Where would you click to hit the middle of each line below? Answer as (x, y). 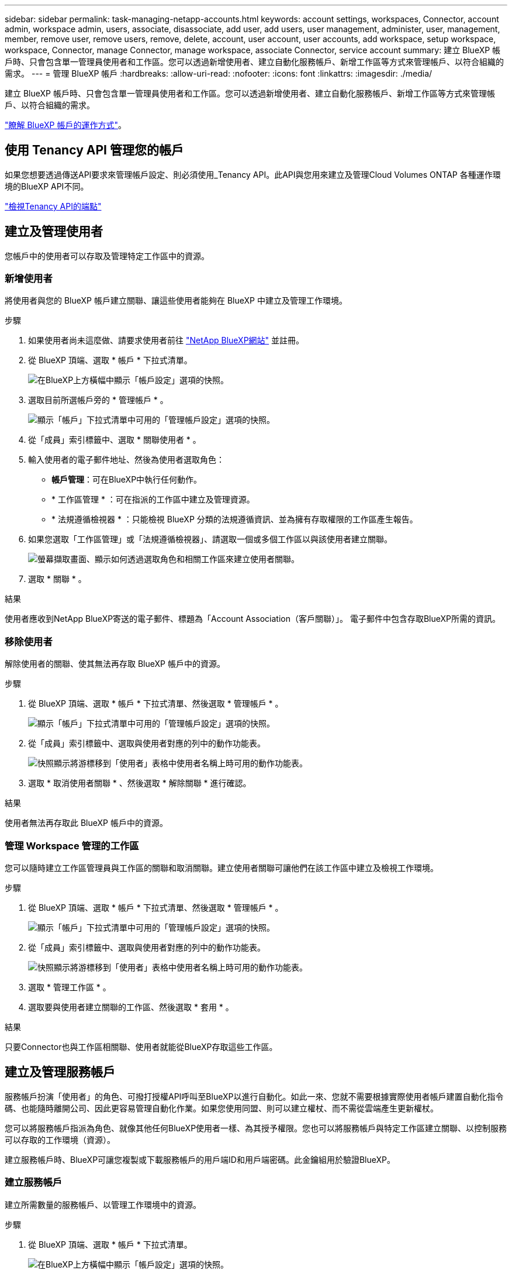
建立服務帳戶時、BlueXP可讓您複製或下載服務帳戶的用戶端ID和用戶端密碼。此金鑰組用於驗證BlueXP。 (200, 1159)
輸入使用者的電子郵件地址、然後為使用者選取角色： (126, 460)
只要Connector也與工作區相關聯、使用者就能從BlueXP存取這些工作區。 (141, 1046)
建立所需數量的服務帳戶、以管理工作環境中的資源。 (103, 1204)
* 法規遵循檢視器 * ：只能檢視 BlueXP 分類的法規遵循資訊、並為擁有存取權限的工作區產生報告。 (235, 519)
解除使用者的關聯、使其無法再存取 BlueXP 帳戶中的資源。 (115, 664)
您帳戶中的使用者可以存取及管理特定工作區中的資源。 (107, 256)
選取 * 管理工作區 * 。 (70, 987)
